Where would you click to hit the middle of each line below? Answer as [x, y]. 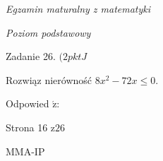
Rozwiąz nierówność [49, 79]
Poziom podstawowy [48, 32]
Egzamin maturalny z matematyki [78, 8]
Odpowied [28, 103]
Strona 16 [27, 127]
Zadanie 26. [31, 56]
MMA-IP [25, 151]
